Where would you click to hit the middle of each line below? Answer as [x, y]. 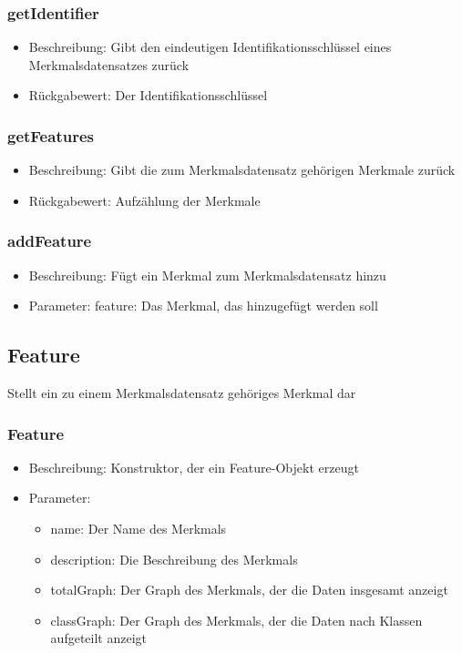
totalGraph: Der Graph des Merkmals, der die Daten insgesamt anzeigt [249, 590]
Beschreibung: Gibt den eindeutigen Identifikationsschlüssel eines [210, 47]
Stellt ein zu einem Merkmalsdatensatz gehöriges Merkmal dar [182, 393]
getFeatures [51, 135]
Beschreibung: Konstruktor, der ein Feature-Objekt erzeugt [194, 467]
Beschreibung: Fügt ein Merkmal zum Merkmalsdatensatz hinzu [207, 275]
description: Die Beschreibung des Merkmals [174, 559]
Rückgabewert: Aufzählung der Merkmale [144, 200]
